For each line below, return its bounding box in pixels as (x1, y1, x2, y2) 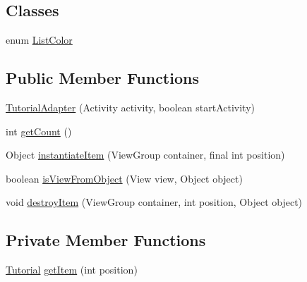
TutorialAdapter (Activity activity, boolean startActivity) (6, 100, 255, 114)
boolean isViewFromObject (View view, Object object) (6, 171, 243, 185)
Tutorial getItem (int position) (6, 262, 138, 277)
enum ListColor (6, 32, 73, 47)
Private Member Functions (6, 229, 206, 251)
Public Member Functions (6, 67, 199, 89)
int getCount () (6, 123, 72, 138)
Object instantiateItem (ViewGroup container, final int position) (6, 147, 285, 162)
